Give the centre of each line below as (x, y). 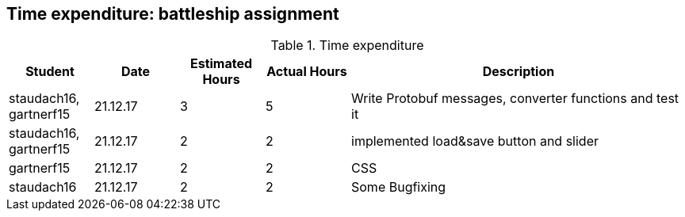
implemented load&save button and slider (475, 141)
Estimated (221, 64)
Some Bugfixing (399, 187)
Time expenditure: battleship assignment (173, 14)
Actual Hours (307, 72)
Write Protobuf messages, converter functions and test (515, 99)
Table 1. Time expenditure (347, 46)
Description (519, 72)
